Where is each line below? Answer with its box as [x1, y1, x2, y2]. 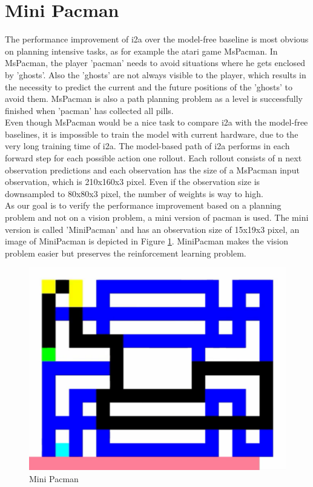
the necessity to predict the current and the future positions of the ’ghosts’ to [5, 80, 293, 93]
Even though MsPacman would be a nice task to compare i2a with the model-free [5, 116, 308, 129]
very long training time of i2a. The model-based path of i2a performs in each [5, 139, 290, 152]
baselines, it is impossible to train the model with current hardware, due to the [5, 127, 298, 140]
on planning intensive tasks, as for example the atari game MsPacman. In [5, 44, 278, 57]
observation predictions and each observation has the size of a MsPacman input [5, 163, 300, 176]
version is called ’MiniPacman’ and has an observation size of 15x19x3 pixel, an [5, 223, 300, 235]
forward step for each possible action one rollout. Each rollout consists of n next [5, 152, 302, 164]
